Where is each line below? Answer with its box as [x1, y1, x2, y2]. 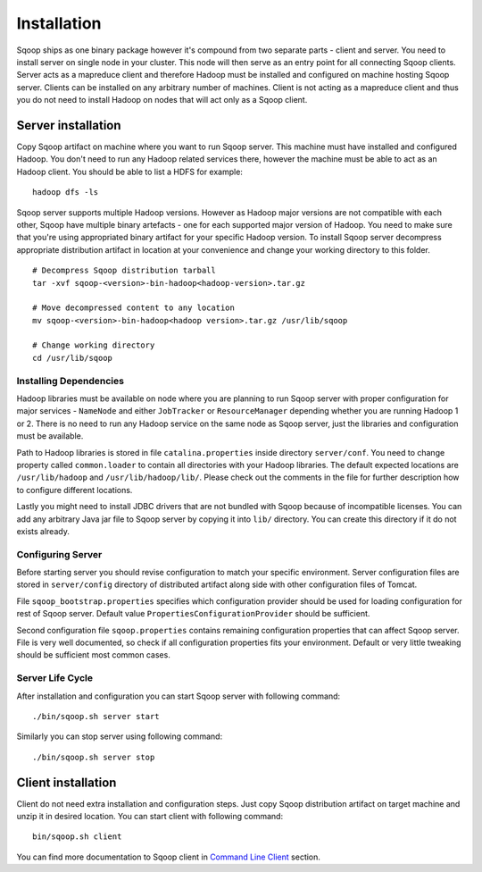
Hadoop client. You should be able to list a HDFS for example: [16, 166, 243, 177]
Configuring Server [16, 548, 103, 560]
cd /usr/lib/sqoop [32, 353, 113, 363]
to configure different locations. [16, 484, 133, 495]
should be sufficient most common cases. [16, 650, 171, 660]
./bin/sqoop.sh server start [32, 711, 160, 721]
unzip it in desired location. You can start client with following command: [16, 811, 284, 822]
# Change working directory [32, 340, 155, 350]
